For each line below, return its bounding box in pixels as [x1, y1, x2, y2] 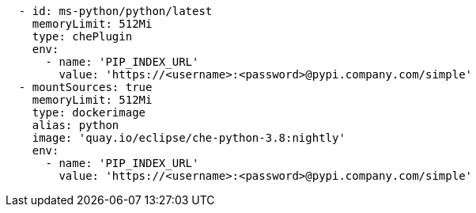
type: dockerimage [32, 106, 146, 119]
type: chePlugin [32, 30, 133, 43]
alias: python [32, 119, 119, 131]
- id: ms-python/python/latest [18, 5, 213, 17]
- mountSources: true [18, 81, 153, 93]
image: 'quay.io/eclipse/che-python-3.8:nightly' [32, 131, 346, 144]
